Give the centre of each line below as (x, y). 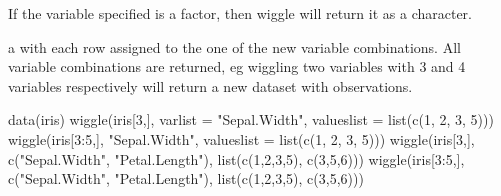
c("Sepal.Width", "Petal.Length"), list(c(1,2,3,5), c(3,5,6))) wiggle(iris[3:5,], (236, 158)
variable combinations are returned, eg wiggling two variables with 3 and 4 (237, 66)
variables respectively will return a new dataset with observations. (210, 85)
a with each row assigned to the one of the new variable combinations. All (234, 46)
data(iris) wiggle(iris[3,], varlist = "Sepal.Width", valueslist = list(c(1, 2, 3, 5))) (251, 119)
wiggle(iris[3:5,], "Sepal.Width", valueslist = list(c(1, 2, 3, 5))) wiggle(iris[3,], (241, 138)
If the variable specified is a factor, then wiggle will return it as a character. (240, 13)
